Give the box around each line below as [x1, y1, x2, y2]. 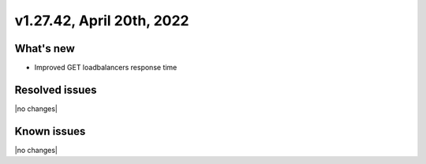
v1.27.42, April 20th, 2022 [14, 12, 189, 29]
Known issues [14, 125, 86, 138]
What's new [14, 42, 75, 55]
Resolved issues [14, 83, 98, 96]
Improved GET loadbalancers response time [34, 63, 177, 73]
